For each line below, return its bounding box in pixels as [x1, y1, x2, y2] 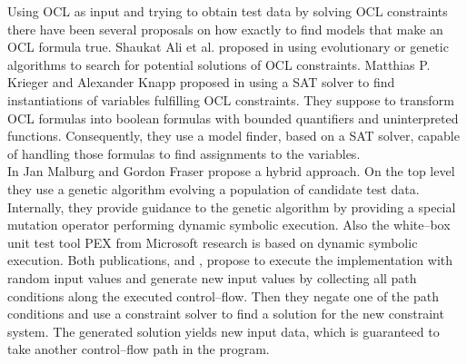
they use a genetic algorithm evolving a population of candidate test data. [7, 179, 420, 198]
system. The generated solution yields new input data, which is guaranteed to [7, 321, 440, 340]
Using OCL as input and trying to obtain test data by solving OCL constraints [7, 2, 448, 20]
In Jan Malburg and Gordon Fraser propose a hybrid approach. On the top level [7, 162, 455, 181]
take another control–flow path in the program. [7, 339, 270, 359]
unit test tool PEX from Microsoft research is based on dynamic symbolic [7, 232, 418, 251]
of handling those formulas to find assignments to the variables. [7, 143, 361, 162]
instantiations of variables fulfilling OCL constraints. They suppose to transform [7, 90, 454, 109]
